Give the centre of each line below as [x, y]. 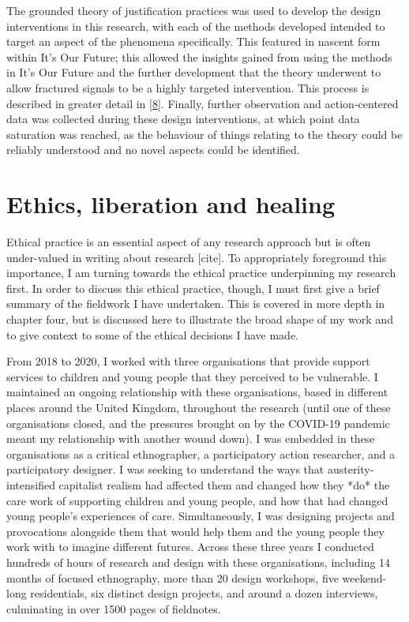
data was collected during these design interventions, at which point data [183, 119]
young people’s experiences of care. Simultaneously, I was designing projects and [201, 516]
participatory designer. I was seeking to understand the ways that [165, 469]
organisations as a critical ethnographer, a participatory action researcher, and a [201, 453]
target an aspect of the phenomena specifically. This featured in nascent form [193, 41]
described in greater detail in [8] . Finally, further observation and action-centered [203, 103]
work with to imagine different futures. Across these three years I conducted [190, 547]
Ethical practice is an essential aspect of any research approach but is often [189, 242]
